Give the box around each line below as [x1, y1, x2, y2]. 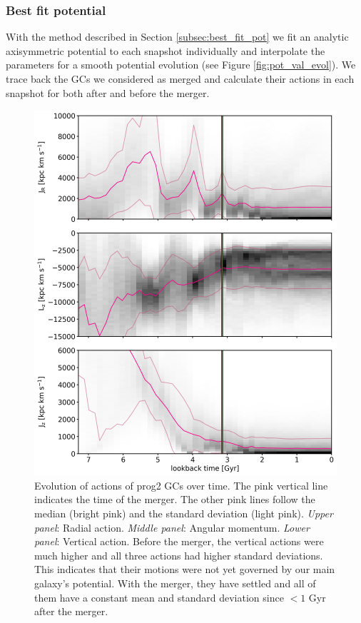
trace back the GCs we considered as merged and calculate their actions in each [6, 71, 355, 86]
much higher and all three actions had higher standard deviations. [34, 547, 323, 562]
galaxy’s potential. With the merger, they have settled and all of [34, 575, 316, 590]
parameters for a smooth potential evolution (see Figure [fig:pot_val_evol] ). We [6, 57, 356, 72]
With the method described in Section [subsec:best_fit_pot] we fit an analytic [6, 29, 349, 44]
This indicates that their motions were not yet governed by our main [34, 562, 335, 577]
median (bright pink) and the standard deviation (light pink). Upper [34, 505, 333, 520]
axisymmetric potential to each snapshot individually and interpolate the [6, 43, 325, 58]
